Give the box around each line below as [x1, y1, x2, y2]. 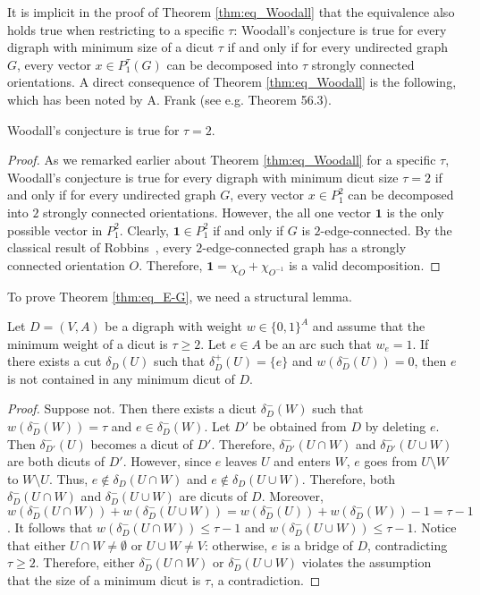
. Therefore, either [35, 553, 135, 572]
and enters [274, 452, 331, 471]
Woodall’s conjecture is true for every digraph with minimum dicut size [7, 167, 399, 186]
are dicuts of [179, 487, 248, 506]
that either [7, 535, 66, 554]
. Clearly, [119, 220, 169, 239]
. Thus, [48, 469, 88, 488]
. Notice [413, 518, 457, 537]
